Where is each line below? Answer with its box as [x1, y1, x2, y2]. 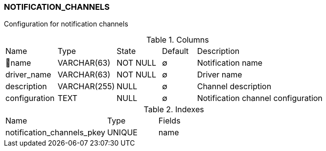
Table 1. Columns [146, 35, 209, 45]
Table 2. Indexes [143, 104, 204, 115]
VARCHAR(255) [57, 81, 115, 92]
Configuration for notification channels [4, 20, 128, 28]
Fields [158, 116, 181, 126]
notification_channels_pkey [5, 127, 105, 138]
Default [162, 46, 189, 56]
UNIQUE [107, 127, 138, 138]
